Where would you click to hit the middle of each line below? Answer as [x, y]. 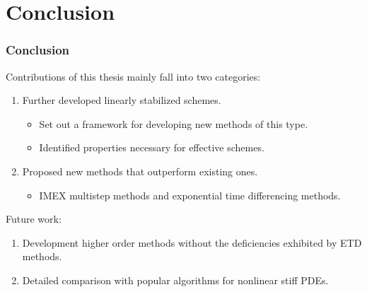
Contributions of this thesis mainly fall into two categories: [133, 76]
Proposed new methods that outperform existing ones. [140, 171]
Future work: [34, 219]
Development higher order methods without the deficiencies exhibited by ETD [192, 242]
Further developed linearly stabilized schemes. [122, 100]
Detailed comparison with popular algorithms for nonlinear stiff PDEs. [175, 280]
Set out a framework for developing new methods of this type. [174, 123]
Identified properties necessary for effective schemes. [152, 147]
